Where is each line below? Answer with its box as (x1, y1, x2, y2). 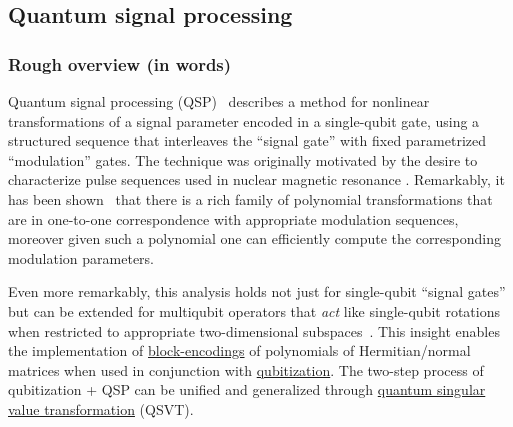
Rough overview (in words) (8, 51, 232, 76)
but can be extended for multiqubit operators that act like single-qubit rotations (8, 300, 500, 321)
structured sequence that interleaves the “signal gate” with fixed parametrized (8, 130, 487, 151)
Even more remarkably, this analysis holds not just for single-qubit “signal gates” (8, 281, 506, 302)
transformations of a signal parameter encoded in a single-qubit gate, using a (8, 110, 480, 131)
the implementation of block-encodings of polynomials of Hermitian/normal (8, 340, 471, 361)
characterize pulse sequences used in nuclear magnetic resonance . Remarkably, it (8, 169, 505, 190)
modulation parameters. (8, 247, 155, 268)
